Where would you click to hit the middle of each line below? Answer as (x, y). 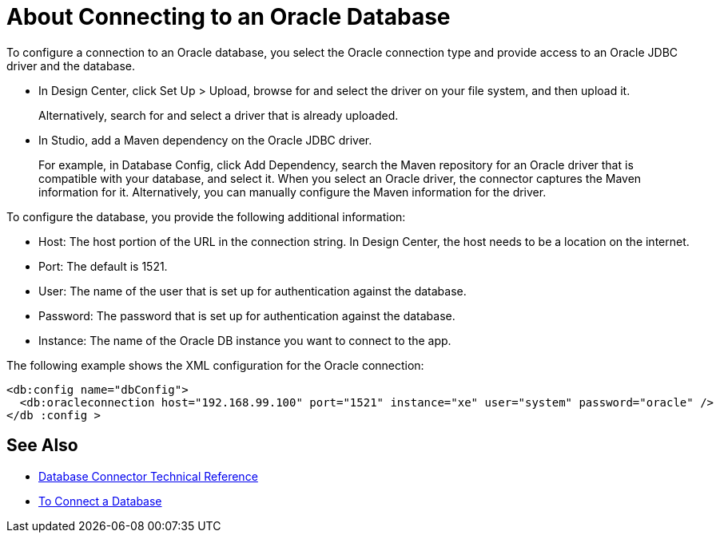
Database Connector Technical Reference (148, 476)
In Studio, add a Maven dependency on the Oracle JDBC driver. (205, 140)
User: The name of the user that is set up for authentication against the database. (253, 291)
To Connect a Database (100, 501)
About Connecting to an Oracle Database (229, 17)
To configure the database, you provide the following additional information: (206, 216)
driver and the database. (71, 65)
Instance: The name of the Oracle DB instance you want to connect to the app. (245, 340)
